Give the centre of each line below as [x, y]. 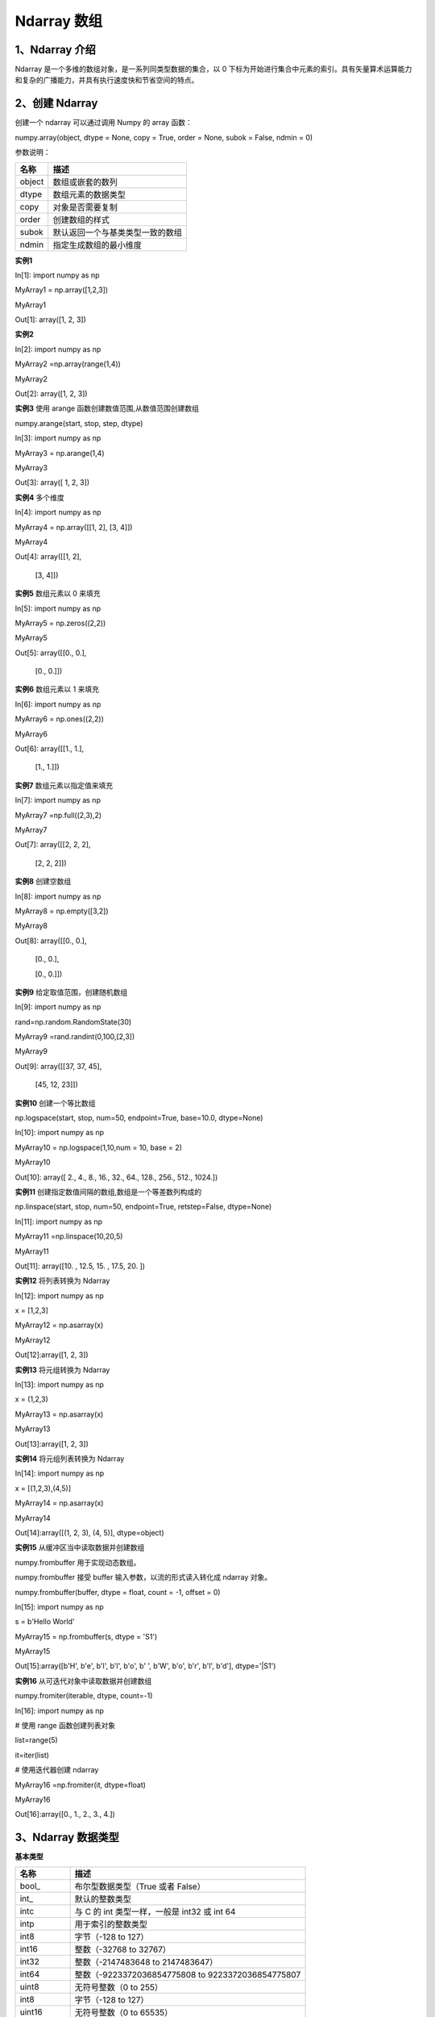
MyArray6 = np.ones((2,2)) [60, 719]
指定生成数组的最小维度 [97, 244]
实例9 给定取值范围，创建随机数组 [71, 992]
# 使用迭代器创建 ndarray [57, 1770]
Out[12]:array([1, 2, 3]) [52, 1355]
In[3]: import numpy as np [58, 438]
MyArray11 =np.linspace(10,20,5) [69, 1236]
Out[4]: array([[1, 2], [48, 557]
